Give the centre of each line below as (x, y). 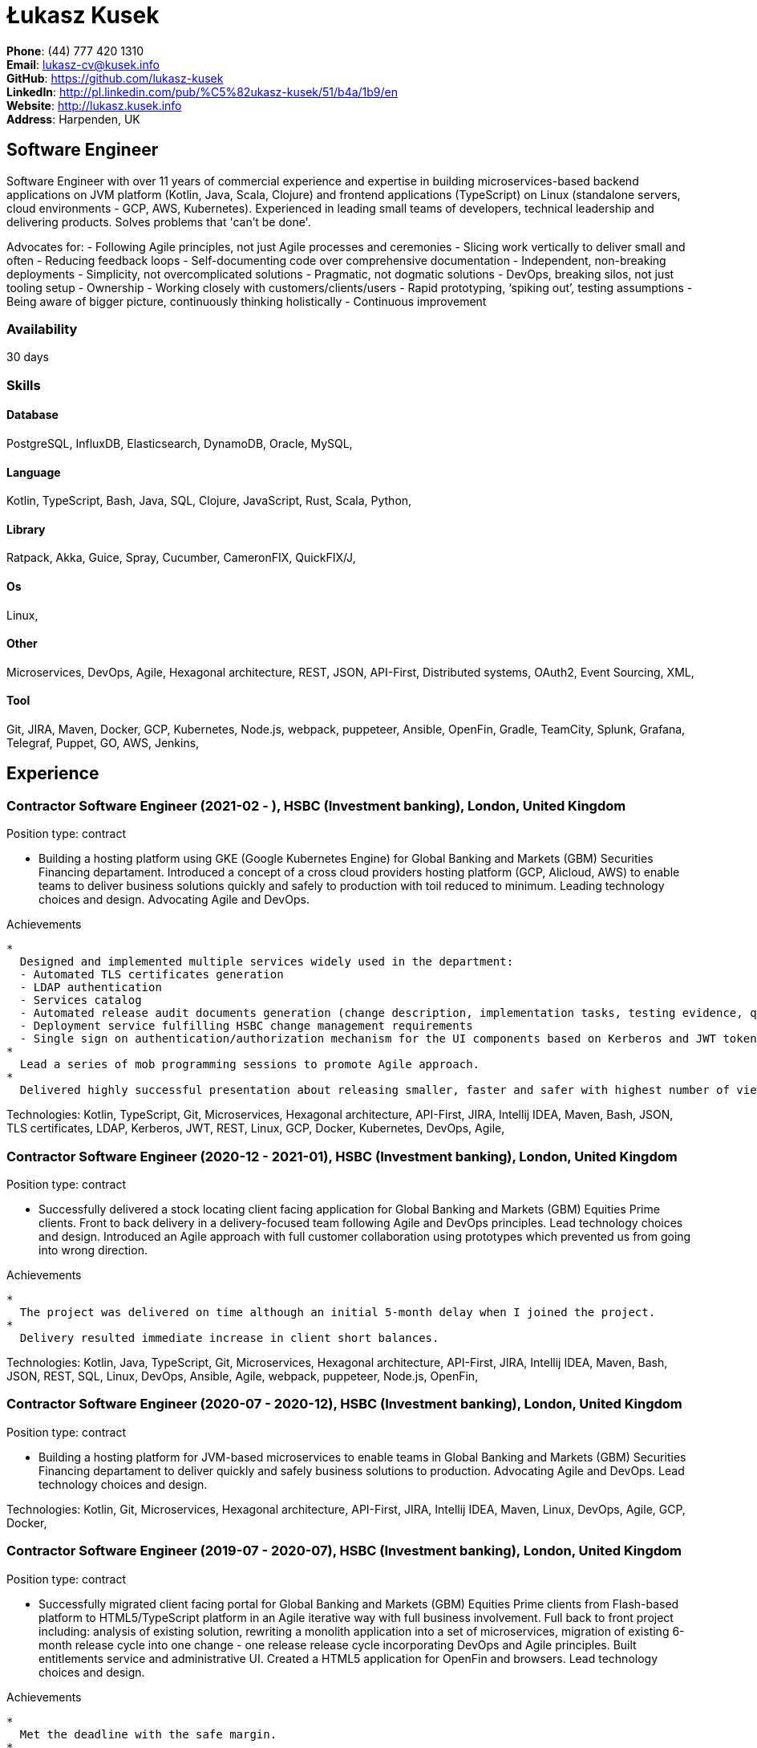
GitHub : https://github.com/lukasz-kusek (115, 78)
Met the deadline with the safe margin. (148, 1734)
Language (34, 472)
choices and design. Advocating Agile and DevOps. (174, 900)
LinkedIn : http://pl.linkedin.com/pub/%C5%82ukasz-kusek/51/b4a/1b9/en (202, 91)
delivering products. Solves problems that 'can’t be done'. (159, 222)
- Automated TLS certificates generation (152, 975)
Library (26, 529)
